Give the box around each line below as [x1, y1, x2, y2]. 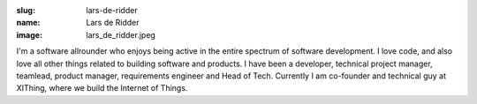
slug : [16, 5, 35, 15]
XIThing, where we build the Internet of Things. [16, 83, 188, 93]
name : [16, 18, 41, 28]
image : [16, 29, 43, 40]
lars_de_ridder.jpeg [86, 29, 156, 40]
